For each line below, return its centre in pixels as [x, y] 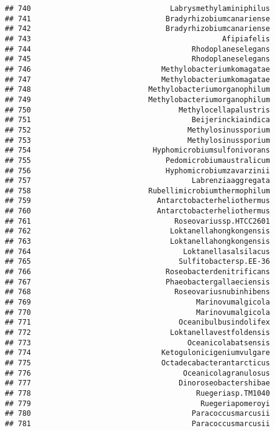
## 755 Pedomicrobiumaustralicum [137, 160]
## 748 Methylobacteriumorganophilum [137, 90]
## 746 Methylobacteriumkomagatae [137, 69]
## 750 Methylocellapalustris [137, 110]
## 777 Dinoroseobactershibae [137, 383]
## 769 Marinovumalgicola [137, 302]
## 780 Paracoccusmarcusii [137, 414]
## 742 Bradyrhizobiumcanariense [137, 29]
